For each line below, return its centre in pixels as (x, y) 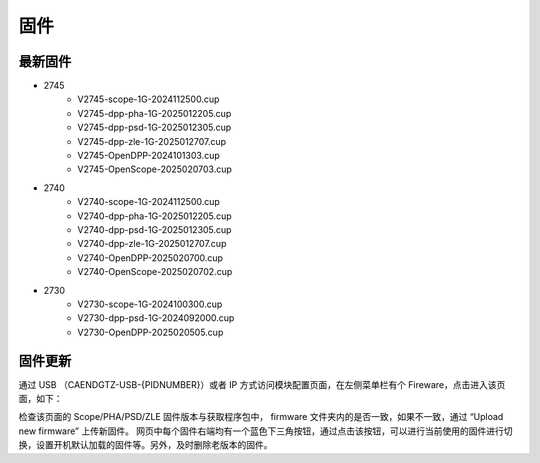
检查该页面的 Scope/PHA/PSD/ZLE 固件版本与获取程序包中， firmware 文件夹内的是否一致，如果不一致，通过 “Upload (261, 417)
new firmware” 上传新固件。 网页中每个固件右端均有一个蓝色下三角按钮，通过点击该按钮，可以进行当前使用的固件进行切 (266, 431)
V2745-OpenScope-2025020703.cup (154, 169)
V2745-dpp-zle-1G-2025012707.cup (152, 141)
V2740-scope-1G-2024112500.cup (148, 202)
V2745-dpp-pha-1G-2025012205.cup (154, 113)
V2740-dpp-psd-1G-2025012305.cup (154, 229)
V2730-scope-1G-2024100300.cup (150, 304)
